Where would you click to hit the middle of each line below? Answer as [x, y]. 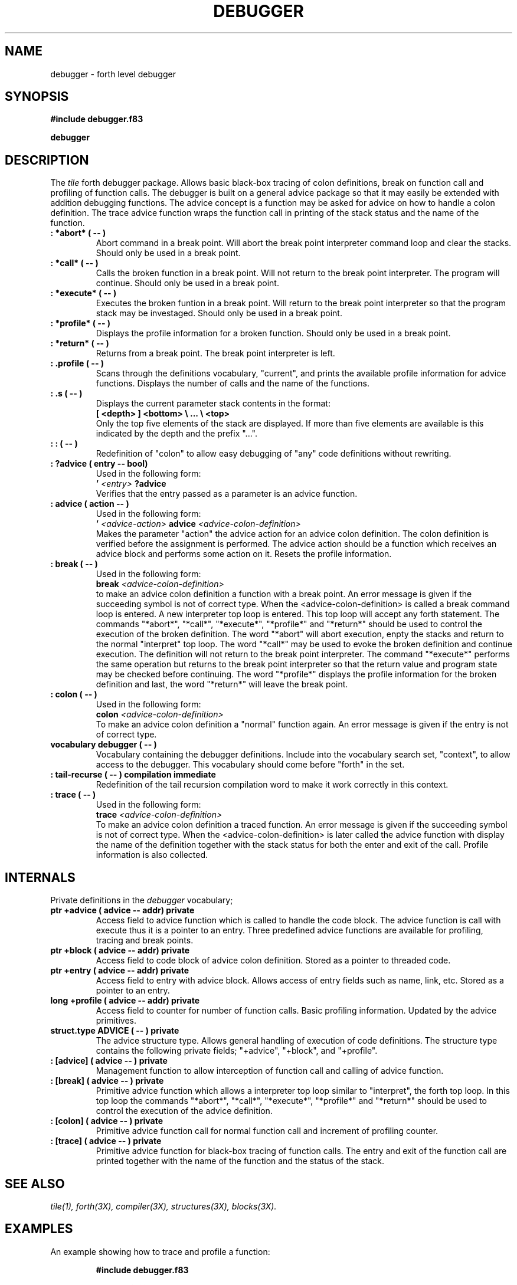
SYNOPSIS [37, 97]
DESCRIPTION [47, 160]
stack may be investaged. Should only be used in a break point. [219, 313]
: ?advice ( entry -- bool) [99, 464]
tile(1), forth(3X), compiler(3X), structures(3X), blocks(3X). [163, 1206]
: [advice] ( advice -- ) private [109, 1061]
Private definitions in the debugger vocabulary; [142, 900]
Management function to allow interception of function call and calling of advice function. [270, 1071]
